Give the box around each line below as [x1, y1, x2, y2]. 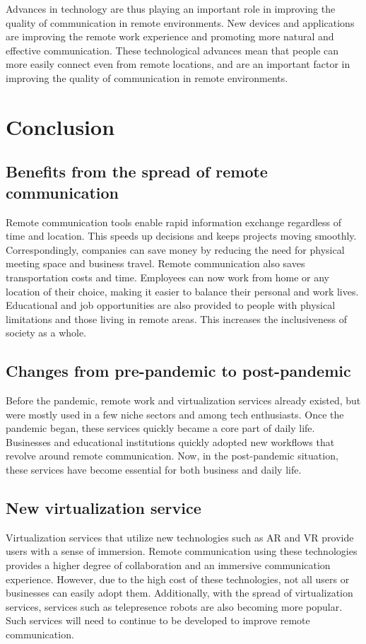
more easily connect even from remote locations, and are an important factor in [6, 57, 350, 71]
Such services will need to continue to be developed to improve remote [6, 613, 310, 628]
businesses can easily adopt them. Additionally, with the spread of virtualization [6, 585, 353, 600]
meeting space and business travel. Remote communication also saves [6, 256, 305, 271]
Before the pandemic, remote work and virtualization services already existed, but [6, 393, 361, 408]
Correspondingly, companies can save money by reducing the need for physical [6, 242, 345, 257]
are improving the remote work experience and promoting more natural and [6, 29, 334, 44]
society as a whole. [6, 325, 87, 340]
